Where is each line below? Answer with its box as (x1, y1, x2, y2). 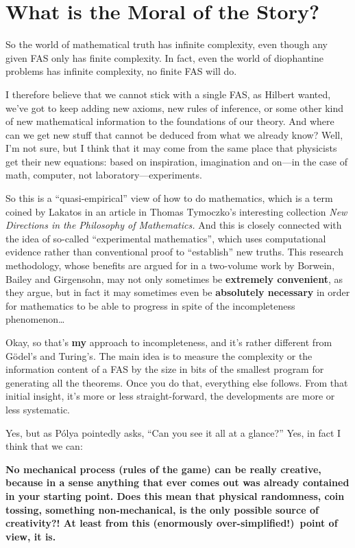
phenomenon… (5, 312, 65, 326)
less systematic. (5, 402, 70, 416)
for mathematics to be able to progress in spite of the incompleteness (5, 298, 295, 312)
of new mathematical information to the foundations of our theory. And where (5, 114, 334, 128)
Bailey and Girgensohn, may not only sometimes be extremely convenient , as (5, 271, 343, 286)
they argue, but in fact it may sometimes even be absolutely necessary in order (5, 285, 350, 299)
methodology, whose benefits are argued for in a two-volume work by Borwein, (5, 258, 335, 273)
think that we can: (5, 439, 83, 453)
